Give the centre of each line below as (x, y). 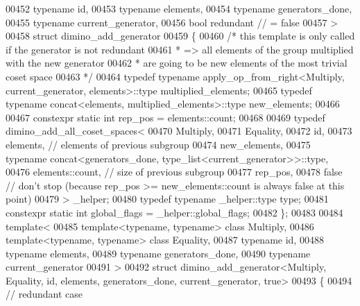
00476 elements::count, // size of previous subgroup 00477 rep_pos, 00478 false (174, 172)
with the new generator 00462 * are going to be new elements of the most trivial (177, 63)
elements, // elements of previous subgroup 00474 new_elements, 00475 (158, 144)
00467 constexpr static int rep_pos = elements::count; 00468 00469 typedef (165, 117)
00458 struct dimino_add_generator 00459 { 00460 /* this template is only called (180, 36)
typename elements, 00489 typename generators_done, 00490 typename (158, 253)
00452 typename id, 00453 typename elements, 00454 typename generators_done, (179, 8)
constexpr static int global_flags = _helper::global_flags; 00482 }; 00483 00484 (174, 212)
